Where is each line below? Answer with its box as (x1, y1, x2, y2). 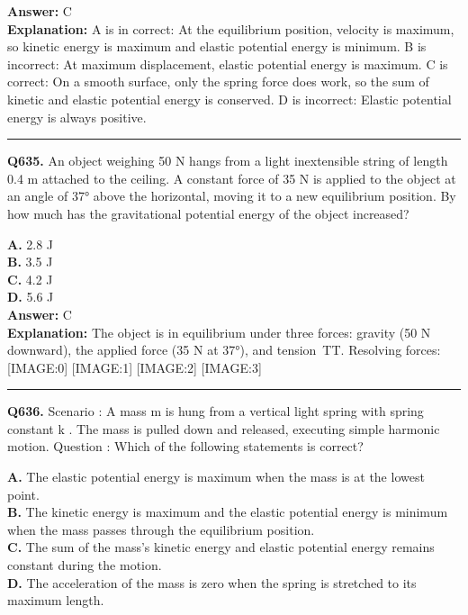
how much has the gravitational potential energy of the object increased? (7, 203, 409, 222)
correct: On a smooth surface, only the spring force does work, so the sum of (7, 72, 429, 91)
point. (7, 484, 40, 503)
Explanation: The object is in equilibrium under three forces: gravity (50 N (7, 322, 431, 341)
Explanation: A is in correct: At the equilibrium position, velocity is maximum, (7, 19, 454, 38)
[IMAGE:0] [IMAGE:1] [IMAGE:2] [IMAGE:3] (7, 357, 262, 376)
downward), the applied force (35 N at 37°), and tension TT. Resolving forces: (7, 340, 441, 359)
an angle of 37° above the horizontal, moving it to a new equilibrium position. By (7, 186, 456, 205)
